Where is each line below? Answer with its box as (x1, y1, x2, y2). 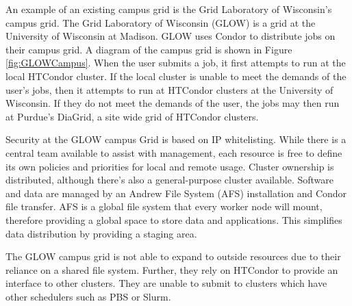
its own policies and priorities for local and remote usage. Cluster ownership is (5, 159, 334, 173)
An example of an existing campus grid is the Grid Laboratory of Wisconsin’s (5, 2, 332, 16)
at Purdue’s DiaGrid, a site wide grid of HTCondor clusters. (5, 109, 259, 123)
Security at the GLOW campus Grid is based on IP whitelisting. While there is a (5, 132, 347, 146)
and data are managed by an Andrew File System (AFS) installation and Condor (5, 186, 347, 200)
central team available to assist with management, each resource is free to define (5, 145, 342, 160)
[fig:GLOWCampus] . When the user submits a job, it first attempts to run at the (5, 55, 346, 70)
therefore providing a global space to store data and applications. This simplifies (5, 212, 342, 227)
